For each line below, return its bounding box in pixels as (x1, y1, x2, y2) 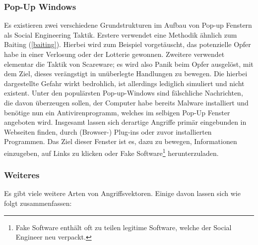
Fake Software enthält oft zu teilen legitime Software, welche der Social (15, 222, 232, 232)
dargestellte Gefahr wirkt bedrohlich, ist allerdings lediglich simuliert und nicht (4, 78, 245, 88)
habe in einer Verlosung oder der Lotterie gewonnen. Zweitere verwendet (4, 49, 225, 59)
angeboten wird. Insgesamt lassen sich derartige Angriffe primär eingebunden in (4, 117, 247, 127)
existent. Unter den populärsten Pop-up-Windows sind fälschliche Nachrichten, (4, 88, 243, 98)
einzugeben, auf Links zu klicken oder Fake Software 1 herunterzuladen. (4, 146, 219, 158)
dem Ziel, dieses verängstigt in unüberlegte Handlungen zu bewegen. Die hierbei (4, 68, 248, 79)
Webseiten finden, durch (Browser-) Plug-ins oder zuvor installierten (4, 126, 212, 137)
